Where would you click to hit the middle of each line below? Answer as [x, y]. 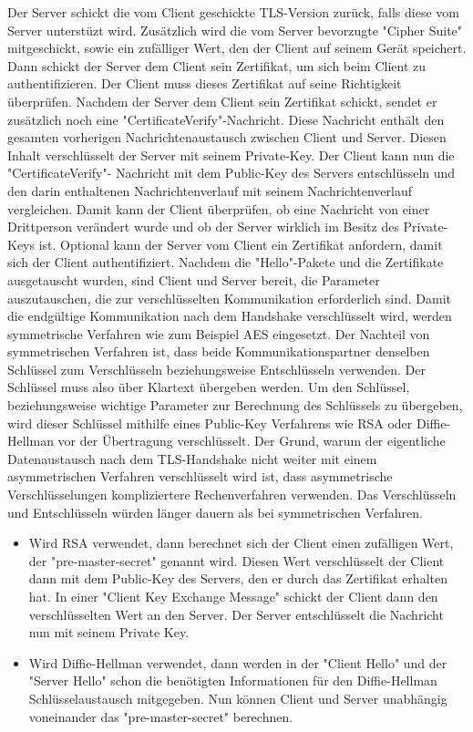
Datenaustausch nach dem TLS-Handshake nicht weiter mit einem [192, 458]
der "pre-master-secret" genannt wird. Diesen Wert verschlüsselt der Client [236, 560]
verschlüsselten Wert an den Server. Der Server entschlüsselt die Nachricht [236, 614]
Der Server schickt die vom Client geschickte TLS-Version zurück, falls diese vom [233, 12]
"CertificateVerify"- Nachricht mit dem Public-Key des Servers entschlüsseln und [231, 173]
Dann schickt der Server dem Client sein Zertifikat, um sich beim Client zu [217, 65]
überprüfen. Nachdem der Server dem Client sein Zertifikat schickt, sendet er [222, 101]
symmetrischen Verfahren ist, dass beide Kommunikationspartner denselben [219, 351]
